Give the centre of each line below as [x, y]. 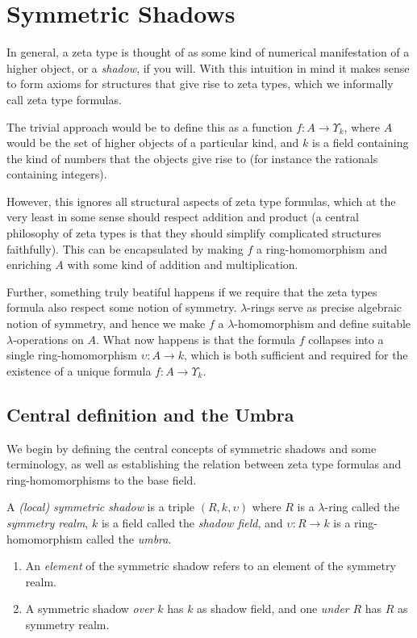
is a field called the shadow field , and [192, 522]
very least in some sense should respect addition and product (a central [183, 217]
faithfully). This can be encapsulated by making [125, 248]
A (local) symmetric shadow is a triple [101, 507]
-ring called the [362, 507]
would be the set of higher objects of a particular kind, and [153, 143]
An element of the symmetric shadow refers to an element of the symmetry [211, 566]
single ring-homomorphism [72, 355]
